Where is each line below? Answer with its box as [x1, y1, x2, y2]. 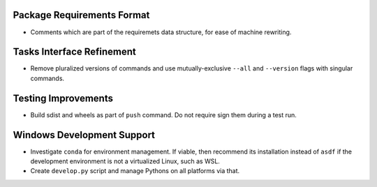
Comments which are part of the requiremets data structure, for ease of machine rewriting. [30, 28, 292, 36]
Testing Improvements [13, 92, 113, 104]
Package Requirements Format [13, 9, 150, 21]
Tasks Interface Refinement [13, 46, 136, 58]
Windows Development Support [13, 129, 156, 141]
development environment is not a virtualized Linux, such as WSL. [30, 157, 220, 165]
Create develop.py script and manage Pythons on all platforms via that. [30, 167, 240, 175]
